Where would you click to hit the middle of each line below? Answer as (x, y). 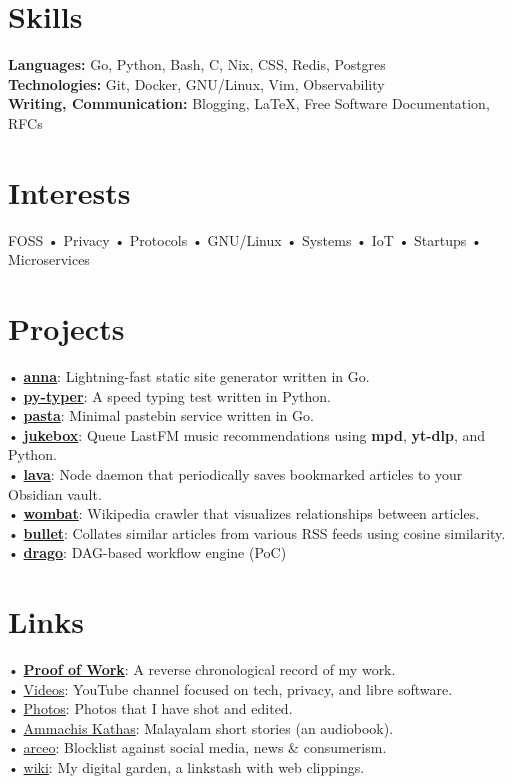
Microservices (49, 259)
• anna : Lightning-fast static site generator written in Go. (189, 375)
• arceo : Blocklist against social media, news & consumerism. (197, 747)
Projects (66, 328)
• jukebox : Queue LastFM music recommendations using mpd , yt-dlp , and (247, 434)
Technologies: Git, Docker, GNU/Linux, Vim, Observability (196, 83)
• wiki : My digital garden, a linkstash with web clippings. (186, 766)
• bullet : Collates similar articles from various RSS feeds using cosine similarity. (257, 532)
